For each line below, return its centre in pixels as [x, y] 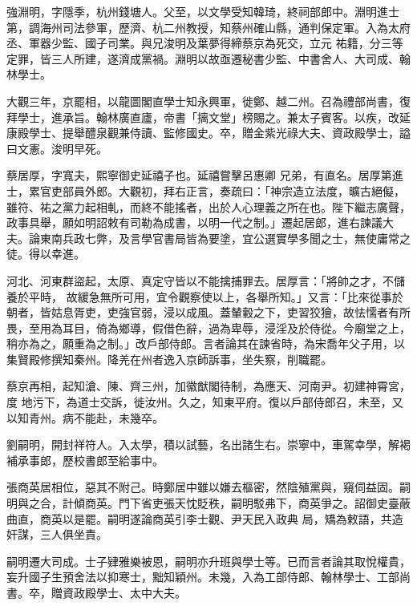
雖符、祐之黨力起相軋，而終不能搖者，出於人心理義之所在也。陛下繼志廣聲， [208, 206]
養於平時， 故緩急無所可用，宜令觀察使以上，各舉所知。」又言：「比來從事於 [205, 296]
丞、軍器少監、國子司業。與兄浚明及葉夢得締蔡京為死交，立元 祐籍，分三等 [205, 43]
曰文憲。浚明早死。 [57, 148]
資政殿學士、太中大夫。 [124, 592]
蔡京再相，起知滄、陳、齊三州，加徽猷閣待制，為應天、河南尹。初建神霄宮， [208, 386]
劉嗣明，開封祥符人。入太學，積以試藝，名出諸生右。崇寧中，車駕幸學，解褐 [208, 444]
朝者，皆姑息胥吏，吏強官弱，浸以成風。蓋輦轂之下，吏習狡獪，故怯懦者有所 [208, 312]
